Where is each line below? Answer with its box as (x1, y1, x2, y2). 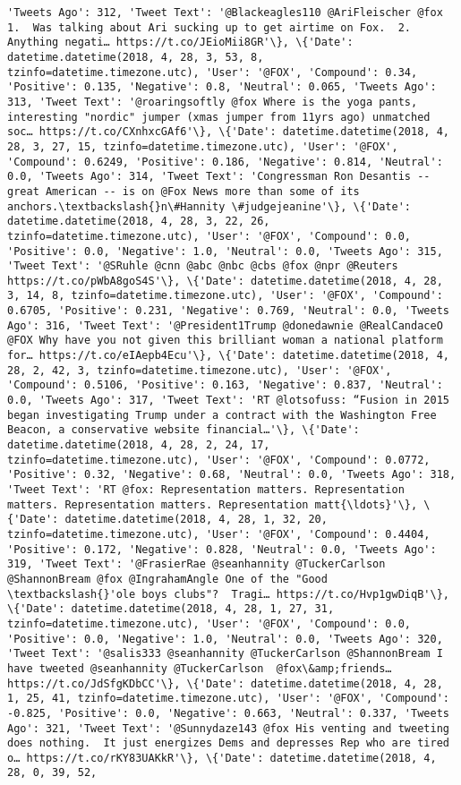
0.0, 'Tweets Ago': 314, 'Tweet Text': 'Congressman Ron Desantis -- (7, 170, 431, 183)
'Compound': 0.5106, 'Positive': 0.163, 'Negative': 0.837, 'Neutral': (7, 379, 443, 392)
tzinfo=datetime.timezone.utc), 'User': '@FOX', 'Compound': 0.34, (7, 65, 418, 79)
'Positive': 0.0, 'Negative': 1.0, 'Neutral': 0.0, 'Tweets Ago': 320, (7, 632, 443, 645)
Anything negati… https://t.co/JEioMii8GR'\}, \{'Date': (7, 36, 354, 49)
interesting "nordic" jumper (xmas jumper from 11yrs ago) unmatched (7, 110, 431, 124)
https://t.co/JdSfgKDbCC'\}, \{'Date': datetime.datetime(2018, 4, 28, (7, 677, 443, 690)
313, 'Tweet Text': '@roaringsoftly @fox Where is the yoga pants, (7, 95, 418, 108)
